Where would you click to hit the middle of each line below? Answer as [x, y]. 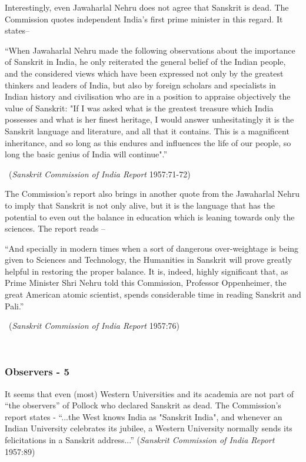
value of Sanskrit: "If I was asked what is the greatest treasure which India [139, 108]
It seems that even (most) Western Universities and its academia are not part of [149, 393]
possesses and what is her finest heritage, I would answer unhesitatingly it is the [149, 119]
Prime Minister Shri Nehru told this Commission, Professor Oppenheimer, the [146, 283]
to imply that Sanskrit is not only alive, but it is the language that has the [140, 205]
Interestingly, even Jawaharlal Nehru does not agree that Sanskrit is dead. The [147, 7]
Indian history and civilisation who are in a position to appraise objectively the [148, 96]
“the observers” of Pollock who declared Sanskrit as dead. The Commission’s [143, 405]
